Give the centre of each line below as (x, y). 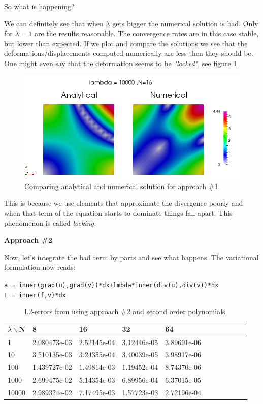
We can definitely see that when (54, 23)
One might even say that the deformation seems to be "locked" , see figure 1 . (122, 63)
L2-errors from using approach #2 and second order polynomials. (126, 311)
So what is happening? (39, 6)
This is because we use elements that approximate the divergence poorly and (124, 203)
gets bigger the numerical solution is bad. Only (185, 23)
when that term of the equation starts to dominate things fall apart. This (118, 213)
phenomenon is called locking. (50, 223)
